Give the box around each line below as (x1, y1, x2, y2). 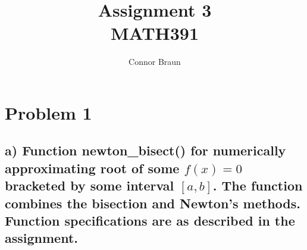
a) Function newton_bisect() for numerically (5, 141, 286, 160)
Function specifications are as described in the (5, 211, 295, 230)
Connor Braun (129, 55, 181, 68)
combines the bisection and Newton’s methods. (5, 193, 301, 212)
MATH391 (110, 21, 199, 45)
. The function (212, 176, 303, 195)
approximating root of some (5, 158, 180, 177)
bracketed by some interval (5, 176, 174, 195)
